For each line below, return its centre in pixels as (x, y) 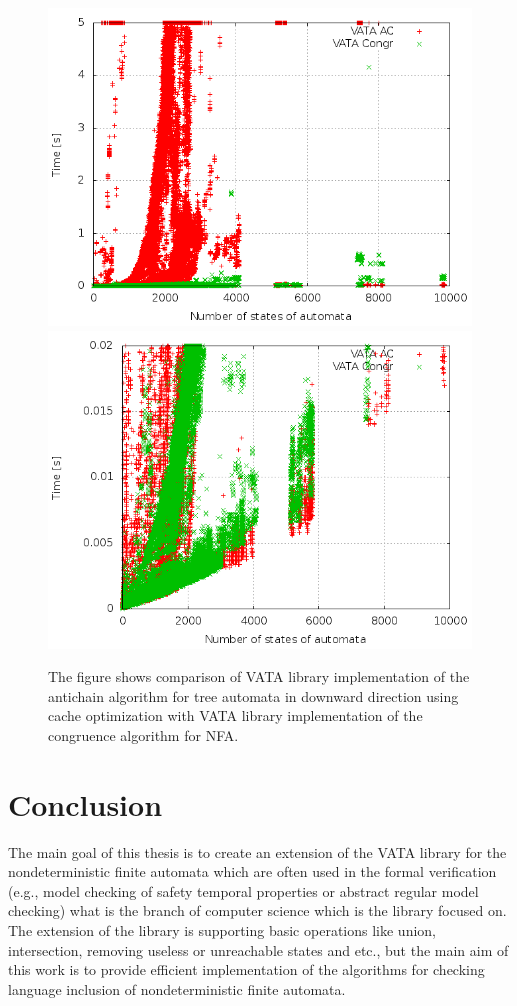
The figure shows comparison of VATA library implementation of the (259, 676)
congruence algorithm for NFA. (143, 734)
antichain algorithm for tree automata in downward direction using (253, 695)
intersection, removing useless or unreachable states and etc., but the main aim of (258, 949)
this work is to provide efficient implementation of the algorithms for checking (246, 969)
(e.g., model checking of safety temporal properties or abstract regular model (243, 890)
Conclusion (85, 803)
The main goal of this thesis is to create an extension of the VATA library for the (257, 851)
